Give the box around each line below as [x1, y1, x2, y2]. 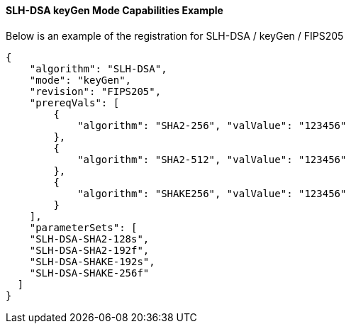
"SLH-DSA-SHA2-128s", [29, 233, 150, 245]
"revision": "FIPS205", [29, 85, 162, 97]
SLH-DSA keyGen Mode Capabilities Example [6, 4, 223, 16]
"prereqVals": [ [29, 96, 120, 108]
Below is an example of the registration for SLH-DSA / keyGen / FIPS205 [6, 29, 344, 42]
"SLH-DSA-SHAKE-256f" [29, 267, 150, 279]
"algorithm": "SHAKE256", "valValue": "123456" [77, 187, 347, 199]
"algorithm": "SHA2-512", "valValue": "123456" [77, 153, 347, 165]
